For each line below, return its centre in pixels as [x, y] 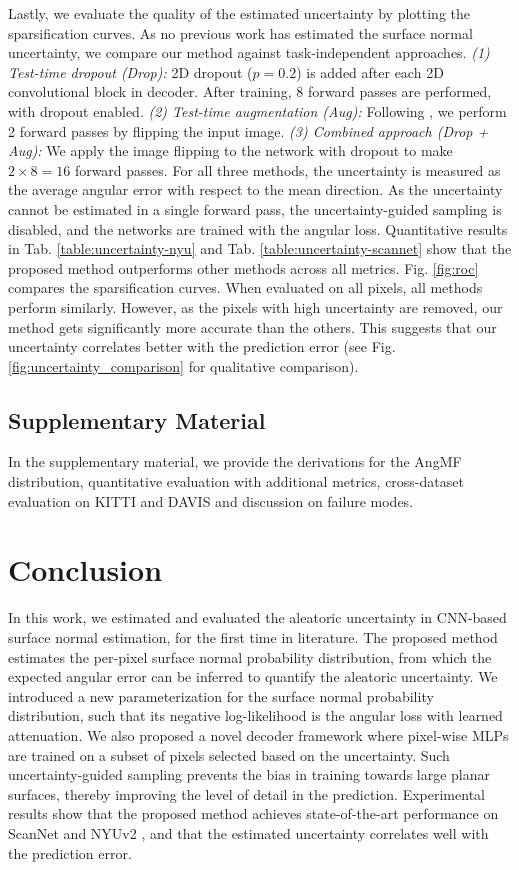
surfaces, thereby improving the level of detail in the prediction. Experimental [246, 793]
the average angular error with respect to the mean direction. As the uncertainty [255, 189]
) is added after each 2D [370, 71]
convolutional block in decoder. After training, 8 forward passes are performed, [250, 91]
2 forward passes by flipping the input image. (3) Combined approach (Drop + [248, 130]
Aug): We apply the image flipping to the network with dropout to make [230, 150]
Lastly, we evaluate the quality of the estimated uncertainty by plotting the [239, 13]
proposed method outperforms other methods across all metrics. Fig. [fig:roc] [243, 267]
